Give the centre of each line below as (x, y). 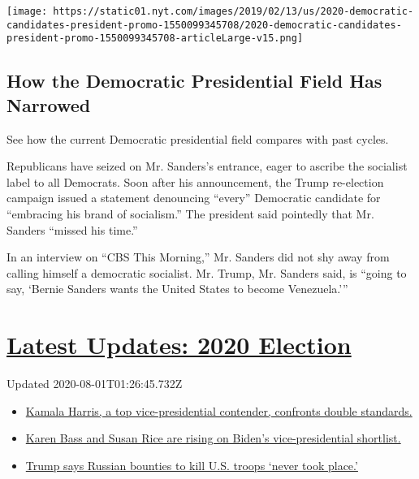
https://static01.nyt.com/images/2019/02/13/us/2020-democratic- (233, 11)
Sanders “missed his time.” (72, 229)
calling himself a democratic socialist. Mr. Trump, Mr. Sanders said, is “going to (207, 272)
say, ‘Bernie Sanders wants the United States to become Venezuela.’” (177, 289)
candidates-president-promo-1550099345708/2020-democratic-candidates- (204, 25)
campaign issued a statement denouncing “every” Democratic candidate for (194, 198)
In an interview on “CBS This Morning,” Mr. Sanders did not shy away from (198, 257)
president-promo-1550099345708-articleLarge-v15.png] (155, 39)
